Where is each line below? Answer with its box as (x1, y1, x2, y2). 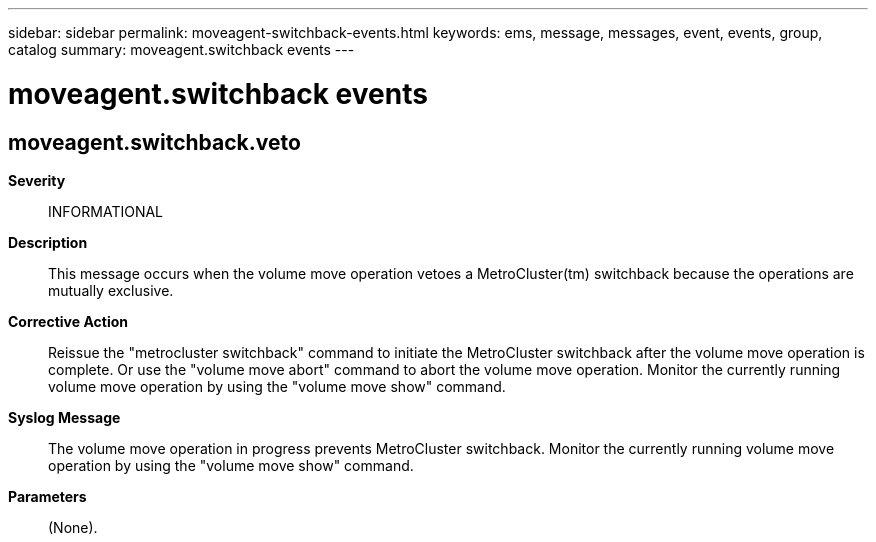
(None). (48, 518, 98, 536)
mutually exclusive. (48, 281, 174, 299)
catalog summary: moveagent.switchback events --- (8, 41, 355, 58)
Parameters (8, 487, 87, 505)
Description (8, 233, 88, 251)
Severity (8, 171, 66, 189)
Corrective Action (8, 312, 128, 330)
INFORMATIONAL (48, 202, 164, 220)
